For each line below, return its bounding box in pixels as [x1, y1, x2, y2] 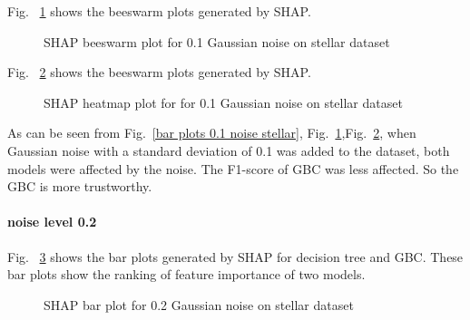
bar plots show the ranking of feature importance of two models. [7, 265, 366, 284]
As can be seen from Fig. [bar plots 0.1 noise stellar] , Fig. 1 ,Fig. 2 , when [7, 123, 416, 142]
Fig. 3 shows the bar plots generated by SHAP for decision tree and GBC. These [7, 247, 464, 266]
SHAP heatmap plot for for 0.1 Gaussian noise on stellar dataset [44, 92, 403, 112]
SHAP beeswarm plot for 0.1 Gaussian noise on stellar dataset [44, 32, 390, 51]
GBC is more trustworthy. [7, 177, 152, 196]
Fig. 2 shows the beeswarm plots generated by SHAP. [7, 63, 311, 82]
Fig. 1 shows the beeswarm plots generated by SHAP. [7, 2, 311, 20]
